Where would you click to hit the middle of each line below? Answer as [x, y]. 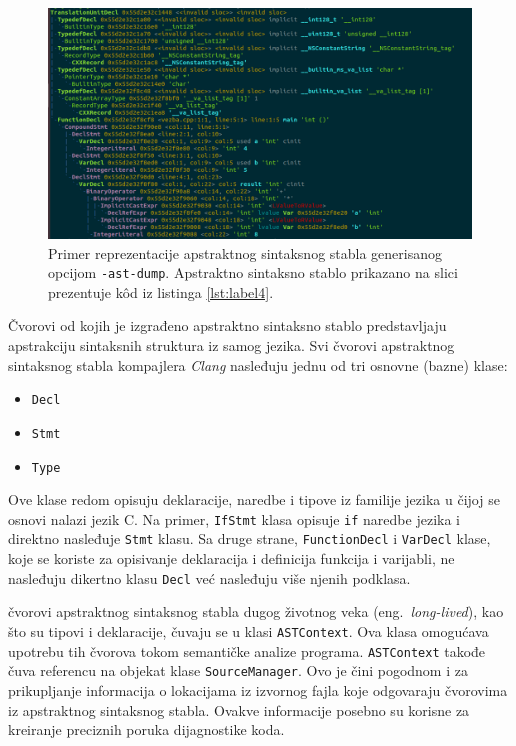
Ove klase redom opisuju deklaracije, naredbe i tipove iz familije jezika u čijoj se [254, 499]
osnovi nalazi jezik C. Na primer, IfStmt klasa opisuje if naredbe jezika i [234, 518]
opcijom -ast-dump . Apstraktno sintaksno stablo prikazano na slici [253, 272]
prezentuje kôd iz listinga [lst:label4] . [161, 291]
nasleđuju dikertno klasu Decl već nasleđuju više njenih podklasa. [209, 577]
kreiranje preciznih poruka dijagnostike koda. [146, 729]
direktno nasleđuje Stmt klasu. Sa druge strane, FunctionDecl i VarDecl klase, [249, 538]
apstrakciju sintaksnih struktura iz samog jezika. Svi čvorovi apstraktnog [231, 345]
